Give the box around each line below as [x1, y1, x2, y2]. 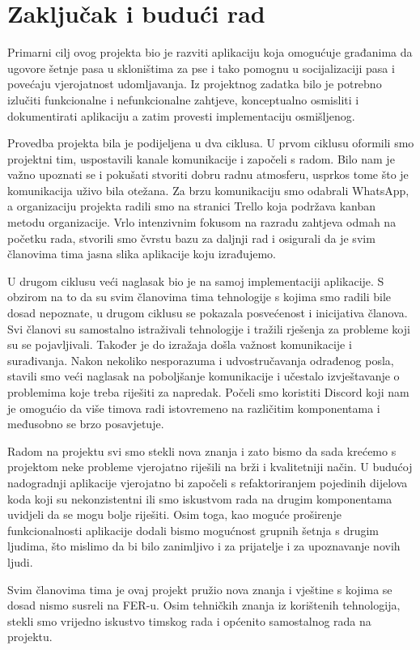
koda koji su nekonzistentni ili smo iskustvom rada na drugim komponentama [7, 490, 392, 507]
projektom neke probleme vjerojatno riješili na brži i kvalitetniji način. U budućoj [7, 458, 413, 475]
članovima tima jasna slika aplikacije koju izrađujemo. [7, 245, 276, 262]
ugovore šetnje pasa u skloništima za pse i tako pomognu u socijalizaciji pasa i [7, 59, 395, 76]
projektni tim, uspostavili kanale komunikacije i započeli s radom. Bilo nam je [7, 150, 395, 167]
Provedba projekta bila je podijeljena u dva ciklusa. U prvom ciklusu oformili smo [7, 134, 414, 151]
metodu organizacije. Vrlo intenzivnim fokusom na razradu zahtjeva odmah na [7, 214, 397, 231]
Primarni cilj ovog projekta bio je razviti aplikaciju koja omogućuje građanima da [7, 44, 413, 61]
